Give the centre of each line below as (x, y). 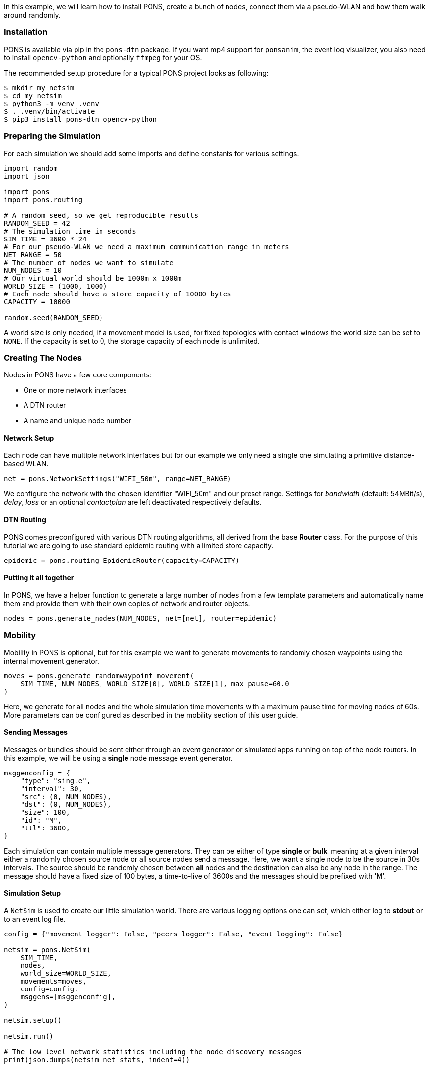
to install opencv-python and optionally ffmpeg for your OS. (103, 57)
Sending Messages (36, 732)
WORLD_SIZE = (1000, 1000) (56, 286)
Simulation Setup (33, 893)
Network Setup (29, 438)
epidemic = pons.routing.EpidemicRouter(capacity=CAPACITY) (122, 560)
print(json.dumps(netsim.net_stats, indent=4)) (97, 1060)
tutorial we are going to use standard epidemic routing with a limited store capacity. (139, 545)
